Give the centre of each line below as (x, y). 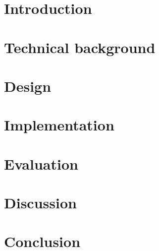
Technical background (80, 47)
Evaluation (41, 163)
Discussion (40, 203)
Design (28, 86)
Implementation (59, 125)
